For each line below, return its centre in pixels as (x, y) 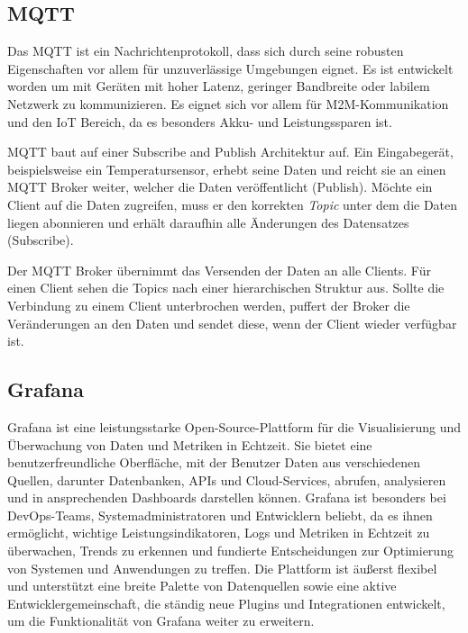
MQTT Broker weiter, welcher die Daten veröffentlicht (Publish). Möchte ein (220, 187)
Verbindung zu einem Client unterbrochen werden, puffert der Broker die (209, 305)
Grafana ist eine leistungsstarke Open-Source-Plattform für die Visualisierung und (234, 426)
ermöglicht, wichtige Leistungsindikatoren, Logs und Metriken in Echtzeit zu (219, 533)
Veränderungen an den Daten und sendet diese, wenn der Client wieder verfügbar (232, 323)
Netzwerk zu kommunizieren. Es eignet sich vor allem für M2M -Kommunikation (228, 103)
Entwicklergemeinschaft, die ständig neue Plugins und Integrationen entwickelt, (226, 603)
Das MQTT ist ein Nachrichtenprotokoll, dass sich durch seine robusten (206, 51)
